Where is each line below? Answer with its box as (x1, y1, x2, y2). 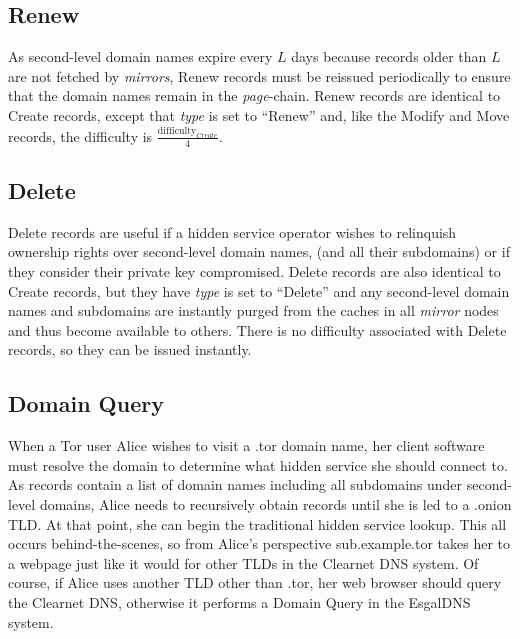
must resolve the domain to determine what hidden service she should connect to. (8, 454, 508, 475)
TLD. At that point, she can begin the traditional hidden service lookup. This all (8, 513, 507, 534)
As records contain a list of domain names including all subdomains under (8, 474, 463, 495)
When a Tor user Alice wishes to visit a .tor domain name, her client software (8, 435, 485, 456)
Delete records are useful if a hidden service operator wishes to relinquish (8, 221, 457, 242)
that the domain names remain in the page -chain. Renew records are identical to (8, 85, 501, 106)
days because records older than (291, 46, 487, 67)
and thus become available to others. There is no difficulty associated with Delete (8, 319, 507, 340)
